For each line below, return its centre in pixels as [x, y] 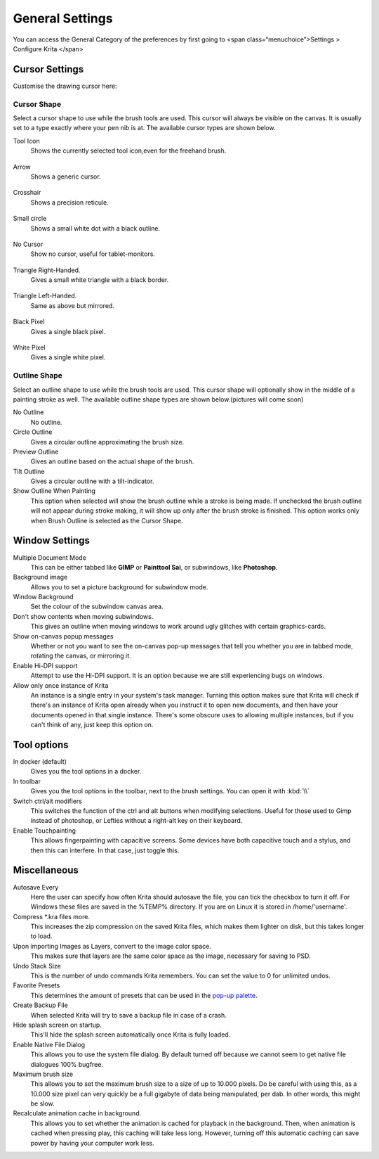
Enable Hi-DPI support [45, 665]
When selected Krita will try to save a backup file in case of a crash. [129, 1015]
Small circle [30, 219]
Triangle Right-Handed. [47, 270]
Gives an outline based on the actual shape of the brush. [112, 461]
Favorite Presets [36, 985]
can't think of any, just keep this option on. [92, 725]
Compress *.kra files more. [52, 916]
